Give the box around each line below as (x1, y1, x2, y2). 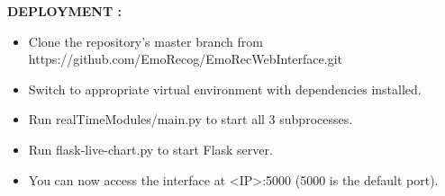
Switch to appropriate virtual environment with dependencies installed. (28, 79, 422, 98)
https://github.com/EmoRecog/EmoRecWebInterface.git (28, 49, 342, 68)
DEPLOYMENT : (7, 2, 122, 20)
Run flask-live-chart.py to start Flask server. (28, 139, 273, 158)
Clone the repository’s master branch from (28, 31, 263, 50)
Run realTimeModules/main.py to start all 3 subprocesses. (28, 110, 353, 129)
